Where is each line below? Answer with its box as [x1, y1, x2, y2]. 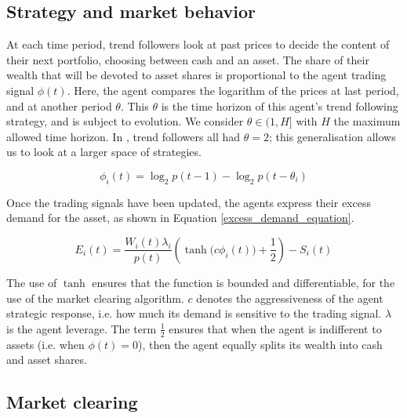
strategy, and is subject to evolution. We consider [6, 113, 244, 129]
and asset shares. [6, 351, 87, 368]
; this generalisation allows [269, 128, 396, 144]
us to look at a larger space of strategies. [6, 144, 202, 160]
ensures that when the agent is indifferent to [169, 320, 382, 336]
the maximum [333, 113, 401, 129]
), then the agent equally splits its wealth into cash [137, 336, 383, 352]
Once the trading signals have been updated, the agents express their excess [6, 194, 371, 210]
